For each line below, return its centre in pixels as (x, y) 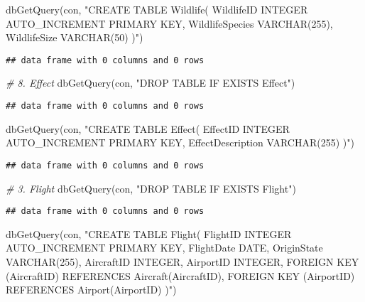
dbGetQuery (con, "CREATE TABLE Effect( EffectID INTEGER (148, 128)
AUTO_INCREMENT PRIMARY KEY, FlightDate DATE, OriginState (164, 248)
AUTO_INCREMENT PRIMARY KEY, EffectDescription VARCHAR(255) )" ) (180, 142)
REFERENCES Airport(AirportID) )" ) (91, 290)
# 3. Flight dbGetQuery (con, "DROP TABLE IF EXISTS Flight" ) (151, 188)
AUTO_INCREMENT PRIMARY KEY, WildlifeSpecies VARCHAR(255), (169, 23)
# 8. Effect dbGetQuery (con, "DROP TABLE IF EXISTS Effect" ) (151, 83)
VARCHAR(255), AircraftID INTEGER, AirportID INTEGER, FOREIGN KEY (182, 261)
